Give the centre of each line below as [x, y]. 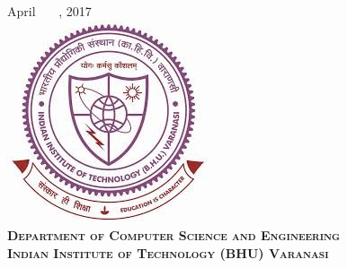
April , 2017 [49, 11]
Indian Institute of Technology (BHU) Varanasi [168, 252]
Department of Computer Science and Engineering [174, 235]
